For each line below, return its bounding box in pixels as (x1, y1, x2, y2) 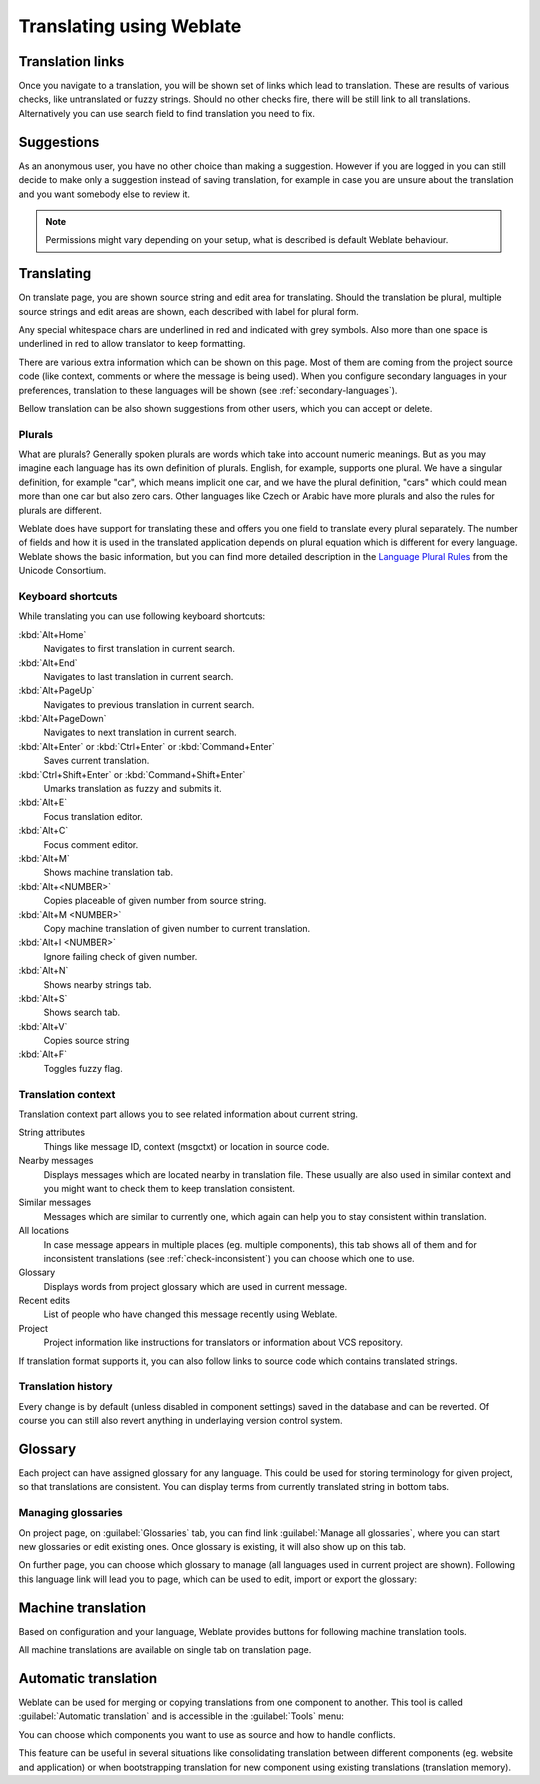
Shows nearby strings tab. (43, 978, 152, 990)
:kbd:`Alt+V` (18, 1020, 68, 1032)
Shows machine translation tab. (43, 866, 174, 879)
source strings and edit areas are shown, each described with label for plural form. (18, 305, 359, 317)
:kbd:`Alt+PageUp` (18, 685, 95, 697)
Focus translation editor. (43, 810, 144, 822)
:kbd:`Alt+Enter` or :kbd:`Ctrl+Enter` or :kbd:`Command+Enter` (18, 740, 275, 752)
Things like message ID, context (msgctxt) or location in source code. (43, 1140, 330, 1152)
